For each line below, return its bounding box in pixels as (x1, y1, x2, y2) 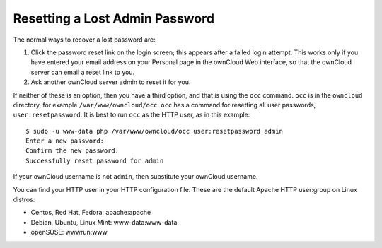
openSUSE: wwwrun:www (30, 228, 108, 237)
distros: (13, 195, 35, 204)
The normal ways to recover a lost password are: (13, 35, 156, 44)
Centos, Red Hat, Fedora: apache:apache (30, 208, 151, 217)
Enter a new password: (25, 137, 105, 145)
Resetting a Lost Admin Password (13, 11, 215, 26)
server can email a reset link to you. (30, 68, 135, 76)
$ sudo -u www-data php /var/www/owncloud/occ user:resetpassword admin (25, 127, 283, 135)
